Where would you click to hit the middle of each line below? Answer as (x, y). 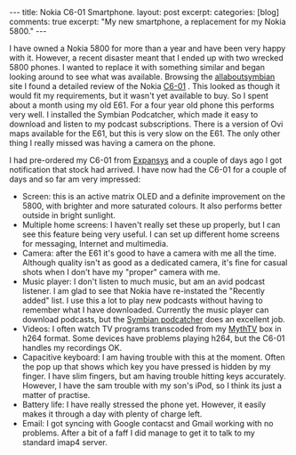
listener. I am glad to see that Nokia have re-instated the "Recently (143, 291)
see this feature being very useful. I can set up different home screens (151, 234)
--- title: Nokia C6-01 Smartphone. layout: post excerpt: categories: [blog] (144, 12)
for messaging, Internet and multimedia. (95, 244)
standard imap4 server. (65, 442)
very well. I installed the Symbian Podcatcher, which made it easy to (134, 114)
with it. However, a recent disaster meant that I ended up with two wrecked (147, 58)
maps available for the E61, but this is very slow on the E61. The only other (145, 134)
